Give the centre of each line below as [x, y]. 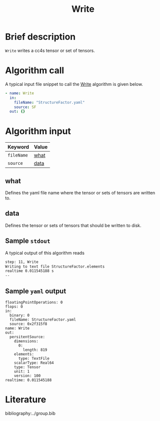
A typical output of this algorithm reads [45, 253]
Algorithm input [38, 131]
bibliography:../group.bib [30, 413]
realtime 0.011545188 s [30, 271]
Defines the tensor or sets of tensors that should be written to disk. [73, 225]
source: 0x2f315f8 [29, 324]
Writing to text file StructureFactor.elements [55, 267]
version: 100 [27, 376]
